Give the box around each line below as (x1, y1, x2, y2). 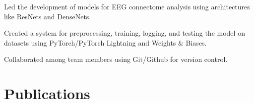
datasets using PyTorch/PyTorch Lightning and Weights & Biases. (4, 37, 207, 48)
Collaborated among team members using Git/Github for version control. (4, 54, 228, 64)
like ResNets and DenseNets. (4, 11, 91, 21)
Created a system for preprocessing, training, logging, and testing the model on (4, 28, 245, 38)
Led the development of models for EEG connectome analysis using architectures (4, 1, 250, 11)
